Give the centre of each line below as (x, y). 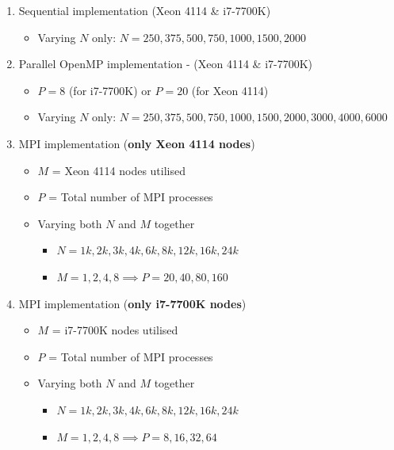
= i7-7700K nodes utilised (115, 330)
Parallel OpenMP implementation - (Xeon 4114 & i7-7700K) (166, 64)
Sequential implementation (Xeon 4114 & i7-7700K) (145, 10)
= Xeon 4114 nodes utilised (119, 170)
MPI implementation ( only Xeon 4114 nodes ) (137, 143)
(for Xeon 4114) (230, 90)
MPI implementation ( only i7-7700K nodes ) (132, 303)
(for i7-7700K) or (110, 90)
